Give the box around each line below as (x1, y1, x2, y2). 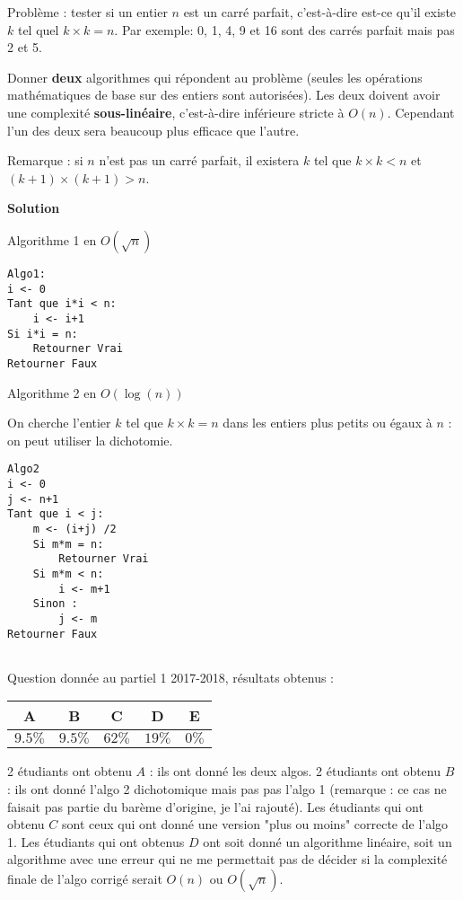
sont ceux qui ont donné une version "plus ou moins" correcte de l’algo (61, 815, 449, 834)
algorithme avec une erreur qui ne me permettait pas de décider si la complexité (7, 850, 448, 869)
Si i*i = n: (7, 327, 78, 340)
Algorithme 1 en (7, 230, 97, 249)
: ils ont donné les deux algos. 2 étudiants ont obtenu (149, 762, 441, 781)
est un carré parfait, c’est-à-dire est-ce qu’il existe (183, 3, 457, 21)
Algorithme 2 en (7, 383, 97, 401)
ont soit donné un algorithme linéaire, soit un (203, 832, 452, 851)
